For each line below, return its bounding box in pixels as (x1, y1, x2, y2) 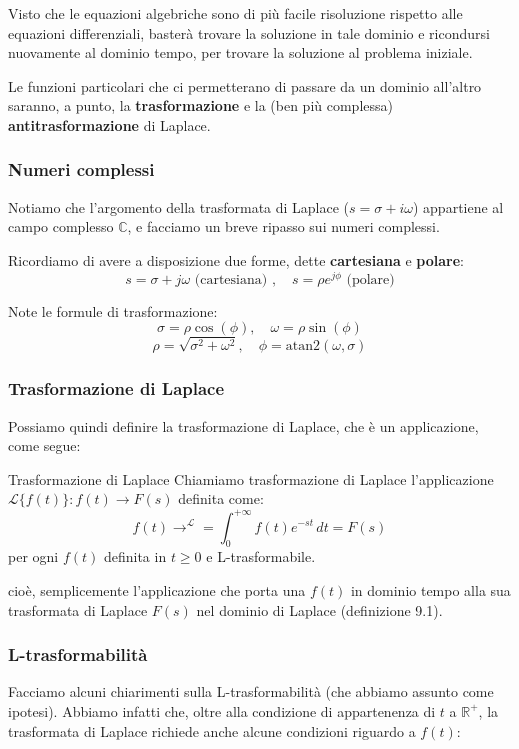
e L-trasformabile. (206, 546, 316, 567)
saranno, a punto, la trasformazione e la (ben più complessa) (8, 95, 393, 116)
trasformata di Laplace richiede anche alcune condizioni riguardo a (8, 720, 416, 741)
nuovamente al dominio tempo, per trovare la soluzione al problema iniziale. (8, 42, 473, 63)
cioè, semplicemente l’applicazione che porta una (8, 579, 306, 600)
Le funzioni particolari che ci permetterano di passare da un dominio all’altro (8, 75, 482, 96)
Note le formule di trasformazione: (8, 300, 218, 321)
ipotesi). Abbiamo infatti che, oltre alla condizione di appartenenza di (8, 700, 436, 721)
